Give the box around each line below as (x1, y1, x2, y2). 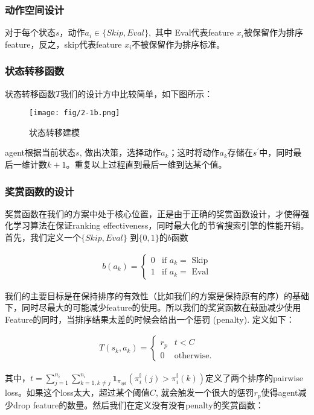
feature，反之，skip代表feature (5, 37, 122, 50)
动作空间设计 (5, 2, 65, 17)
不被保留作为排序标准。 (132, 37, 225, 50)
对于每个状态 (5, 26, 56, 39)
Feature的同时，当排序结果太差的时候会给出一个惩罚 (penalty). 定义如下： (5, 312, 295, 325)
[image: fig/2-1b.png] (29, 109, 120, 118)
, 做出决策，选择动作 (79, 146, 161, 159)
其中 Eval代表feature (155, 26, 234, 39)
